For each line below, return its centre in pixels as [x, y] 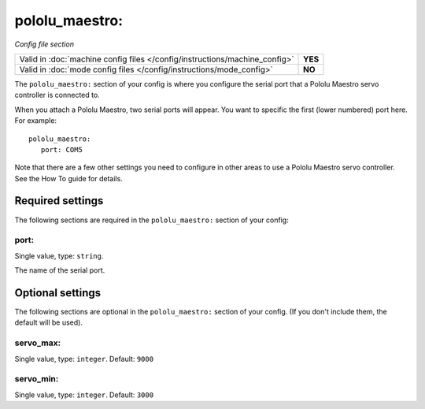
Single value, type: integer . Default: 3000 [84, 395]
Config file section [44, 44]
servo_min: [37, 379]
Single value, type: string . [59, 255]
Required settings [59, 201]
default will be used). [48, 322]
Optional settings [58, 293]
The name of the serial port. [60, 270]
